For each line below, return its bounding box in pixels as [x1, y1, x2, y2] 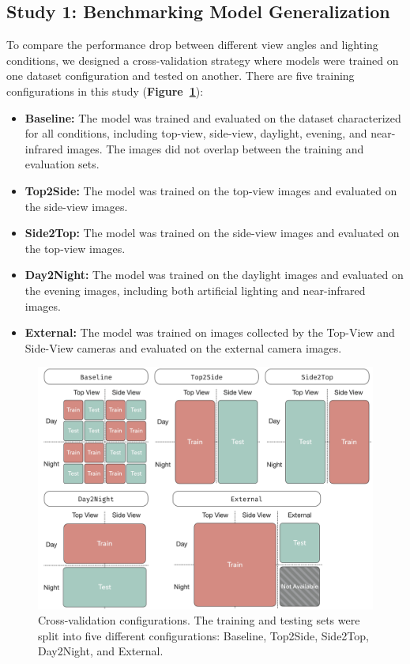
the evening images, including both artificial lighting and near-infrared [24, 281, 366, 298]
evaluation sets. [24, 156, 100, 172]
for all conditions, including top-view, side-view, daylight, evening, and [24, 125, 367, 141]
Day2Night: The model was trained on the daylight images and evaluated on [24, 266, 404, 283]
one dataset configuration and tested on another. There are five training [6, 67, 355, 84]
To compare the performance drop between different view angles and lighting [6, 36, 378, 53]
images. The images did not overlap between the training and [66, 140, 364, 157]
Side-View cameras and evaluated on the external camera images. [24, 339, 342, 356]
